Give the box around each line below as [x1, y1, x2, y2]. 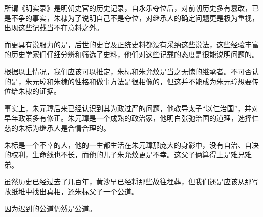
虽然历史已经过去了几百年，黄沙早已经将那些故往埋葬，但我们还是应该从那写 [4, 176, 259, 187]
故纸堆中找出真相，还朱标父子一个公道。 [4, 186, 139, 196]
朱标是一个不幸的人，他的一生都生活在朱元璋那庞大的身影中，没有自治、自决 [4, 139, 259, 150]
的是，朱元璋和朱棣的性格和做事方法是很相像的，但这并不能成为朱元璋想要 [4, 76, 252, 86]
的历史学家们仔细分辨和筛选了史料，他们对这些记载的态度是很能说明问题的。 [4, 49, 259, 60]
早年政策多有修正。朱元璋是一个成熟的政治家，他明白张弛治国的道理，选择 [4, 113, 252, 123]
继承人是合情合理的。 [39, 122, 110, 133]
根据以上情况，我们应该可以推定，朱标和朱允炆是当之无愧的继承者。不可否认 [4, 66, 259, 76]
